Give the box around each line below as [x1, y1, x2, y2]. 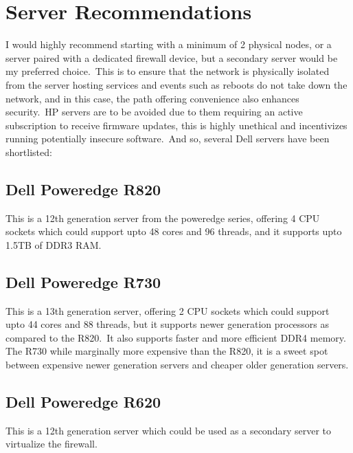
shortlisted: [5, 144, 52, 159]
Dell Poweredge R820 [5, 178, 161, 199]
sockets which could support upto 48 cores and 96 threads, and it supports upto [5, 224, 342, 239]
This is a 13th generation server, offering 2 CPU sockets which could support [5, 303, 330, 318]
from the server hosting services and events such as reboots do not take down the [5, 77, 348, 91]
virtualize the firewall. [5, 437, 98, 451]
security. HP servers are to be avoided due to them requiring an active [5, 104, 303, 119]
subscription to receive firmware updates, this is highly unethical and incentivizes [5, 118, 348, 132]
